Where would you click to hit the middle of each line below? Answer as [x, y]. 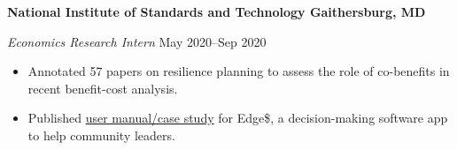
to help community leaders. [101, 135]
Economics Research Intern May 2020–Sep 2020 [137, 41]
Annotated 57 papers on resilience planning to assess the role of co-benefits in [239, 71]
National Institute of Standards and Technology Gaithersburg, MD [217, 11]
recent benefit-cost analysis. [103, 88]
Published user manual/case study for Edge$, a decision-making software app [238, 118]
